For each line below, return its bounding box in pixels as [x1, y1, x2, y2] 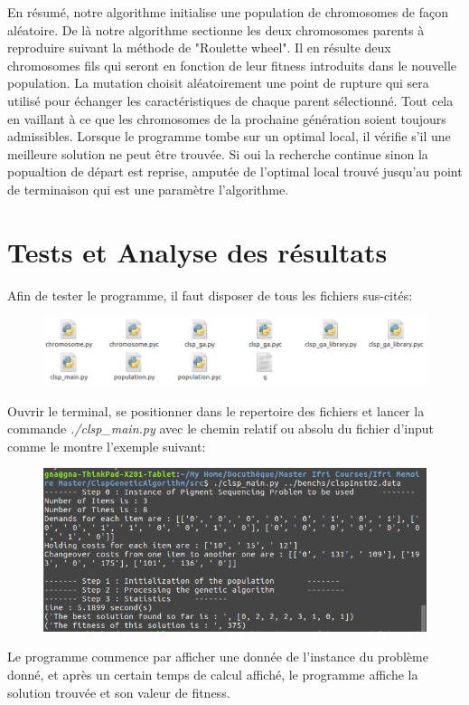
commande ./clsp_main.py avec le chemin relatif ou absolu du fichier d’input [7, 419, 434, 438]
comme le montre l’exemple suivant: [7, 436, 206, 455]
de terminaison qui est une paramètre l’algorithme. [7, 179, 289, 198]
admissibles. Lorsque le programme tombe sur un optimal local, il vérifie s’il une [7, 127, 451, 146]
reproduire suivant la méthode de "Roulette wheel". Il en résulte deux [7, 38, 391, 57]
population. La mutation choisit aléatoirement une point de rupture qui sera [7, 73, 429, 92]
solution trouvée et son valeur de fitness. [7, 682, 230, 701]
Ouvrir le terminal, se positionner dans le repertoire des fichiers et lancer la [7, 401, 425, 420]
